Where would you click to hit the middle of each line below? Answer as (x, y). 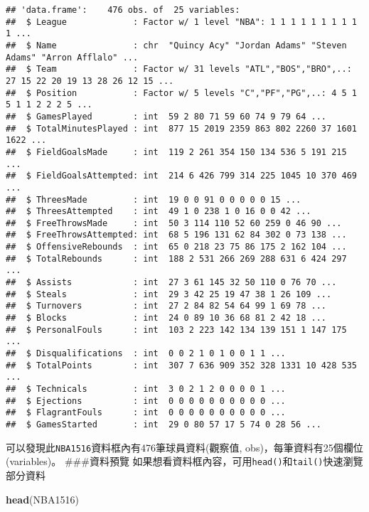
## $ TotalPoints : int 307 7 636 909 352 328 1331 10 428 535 (181, 365)
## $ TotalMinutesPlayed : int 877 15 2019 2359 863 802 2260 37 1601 (181, 128)
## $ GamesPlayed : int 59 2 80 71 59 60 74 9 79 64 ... (166, 116)
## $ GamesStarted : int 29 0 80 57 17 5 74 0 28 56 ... (164, 424)
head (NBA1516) (42, 499)
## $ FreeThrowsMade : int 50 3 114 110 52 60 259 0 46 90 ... (174, 223)
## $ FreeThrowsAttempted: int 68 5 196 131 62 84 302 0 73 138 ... (176, 235)
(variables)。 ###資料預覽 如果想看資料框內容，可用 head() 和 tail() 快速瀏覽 (184, 461)
